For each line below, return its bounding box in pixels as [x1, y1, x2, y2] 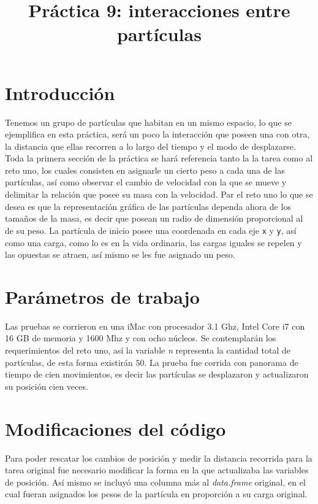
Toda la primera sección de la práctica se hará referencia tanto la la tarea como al [5, 152, 313, 165]
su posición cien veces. [5, 379, 88, 392]
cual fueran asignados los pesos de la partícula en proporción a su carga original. [5, 487, 308, 500]
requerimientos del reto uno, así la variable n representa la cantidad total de [5, 344, 291, 356]
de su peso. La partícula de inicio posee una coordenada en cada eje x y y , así [5, 223, 297, 236]
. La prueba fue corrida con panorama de [144, 355, 298, 368]
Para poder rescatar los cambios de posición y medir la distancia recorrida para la [5, 451, 312, 464]
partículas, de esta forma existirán [5, 355, 133, 368]
